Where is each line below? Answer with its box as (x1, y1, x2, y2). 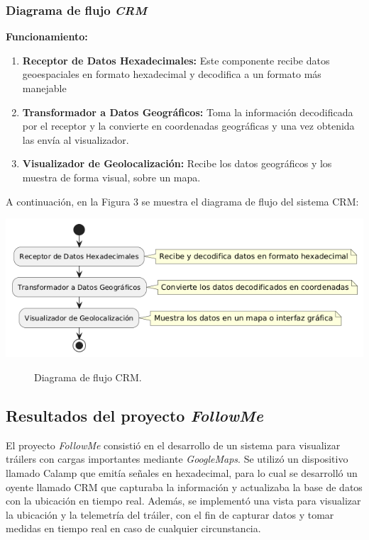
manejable (22, 81, 67, 95)
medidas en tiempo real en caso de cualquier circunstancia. (6, 521, 261, 536)
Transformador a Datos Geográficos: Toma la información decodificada (22, 104, 353, 119)
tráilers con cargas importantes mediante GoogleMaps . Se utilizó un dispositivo (6, 451, 348, 466)
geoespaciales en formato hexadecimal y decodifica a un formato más (22, 67, 321, 81)
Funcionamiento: (6, 29, 88, 44)
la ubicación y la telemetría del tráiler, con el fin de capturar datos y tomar (6, 507, 334, 522)
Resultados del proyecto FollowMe (6, 405, 263, 426)
